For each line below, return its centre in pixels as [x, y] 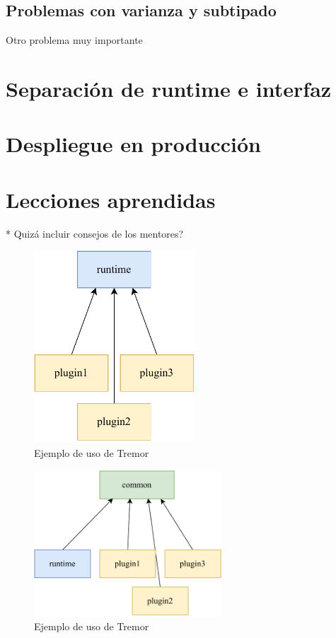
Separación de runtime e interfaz [169, 88]
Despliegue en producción [134, 144]
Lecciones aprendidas [111, 199]
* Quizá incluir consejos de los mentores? [95, 233]
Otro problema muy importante [74, 40]
